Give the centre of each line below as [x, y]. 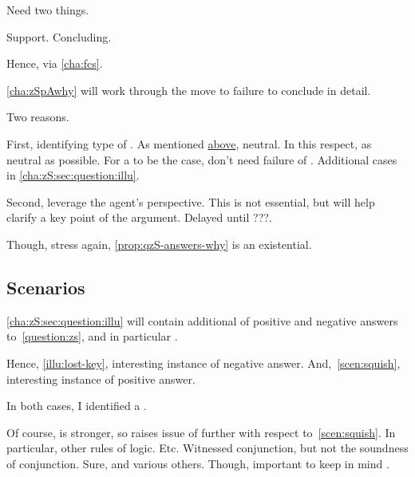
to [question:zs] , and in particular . [92, 336]
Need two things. [48, 10]
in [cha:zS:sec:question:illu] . [73, 175]
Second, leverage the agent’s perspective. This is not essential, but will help [191, 201]
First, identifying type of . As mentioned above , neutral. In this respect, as [189, 143]
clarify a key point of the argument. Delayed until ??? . [139, 217]
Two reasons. [38, 117]
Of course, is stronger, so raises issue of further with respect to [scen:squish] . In [201, 432]
